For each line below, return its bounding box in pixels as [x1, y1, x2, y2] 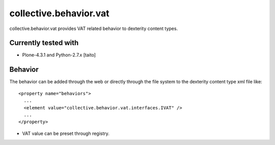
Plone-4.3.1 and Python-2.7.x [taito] [22, 52, 96, 58]
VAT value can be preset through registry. [22, 130, 109, 136]
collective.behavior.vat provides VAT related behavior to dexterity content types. [9, 25, 178, 32]
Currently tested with [9, 39, 79, 47]
